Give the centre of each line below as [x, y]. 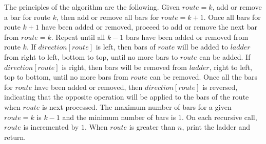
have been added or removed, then [88, 87]
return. [15, 137]
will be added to [203, 47]
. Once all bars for [232, 17]
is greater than [152, 127]
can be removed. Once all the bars [204, 77]
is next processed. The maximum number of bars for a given [137, 106]
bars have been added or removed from [187, 37]
